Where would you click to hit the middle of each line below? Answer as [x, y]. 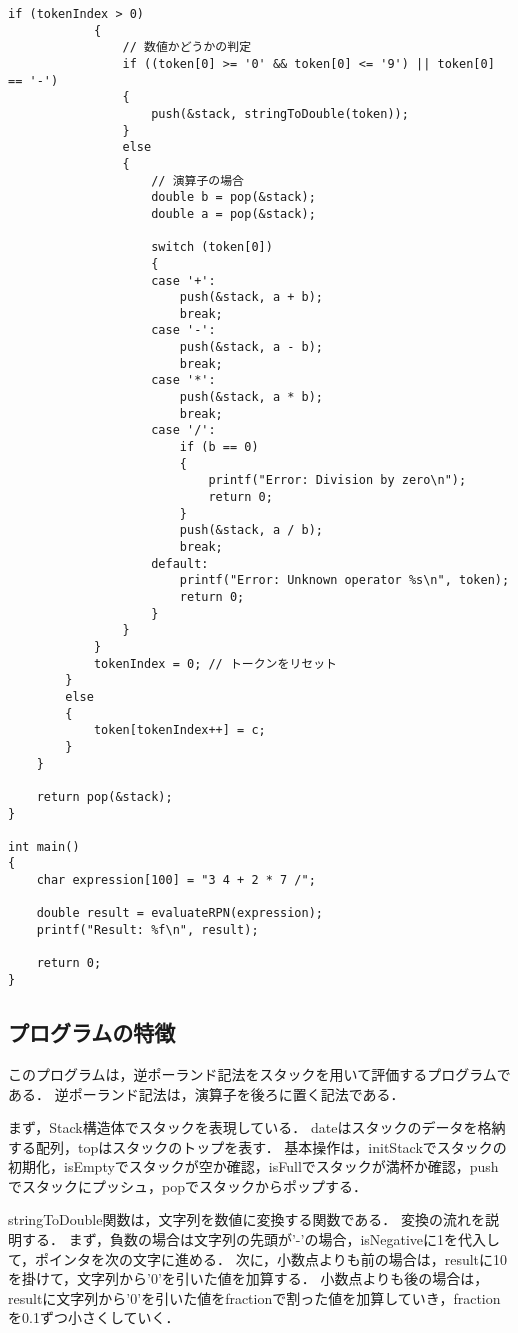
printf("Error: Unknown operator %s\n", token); [344, 580]
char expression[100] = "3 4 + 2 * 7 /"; [176, 880]
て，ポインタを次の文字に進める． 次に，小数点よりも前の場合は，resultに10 [258, 1258]
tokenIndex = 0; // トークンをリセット [215, 663]
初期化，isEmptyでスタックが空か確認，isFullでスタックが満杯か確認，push [253, 1166]
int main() [44, 846]
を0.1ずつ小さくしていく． [94, 1317]
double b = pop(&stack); [233, 197]
